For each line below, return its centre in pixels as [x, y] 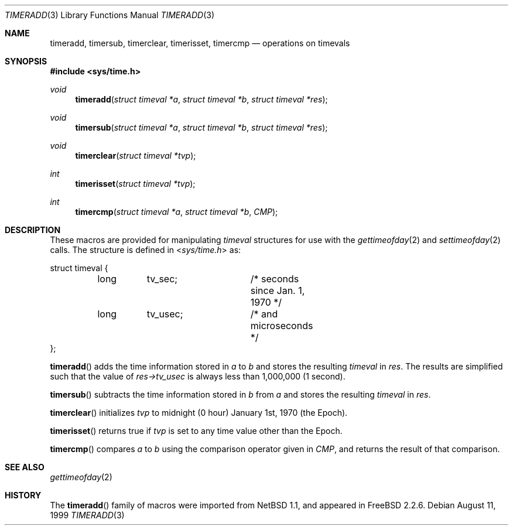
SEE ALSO [25, 467]
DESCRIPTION [33, 230]
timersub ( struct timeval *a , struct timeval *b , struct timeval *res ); [201, 127]
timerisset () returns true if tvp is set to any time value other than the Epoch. [196, 431]
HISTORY [23, 495]
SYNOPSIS [26, 61]
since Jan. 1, [278, 290]
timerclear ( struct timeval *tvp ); [136, 155]
